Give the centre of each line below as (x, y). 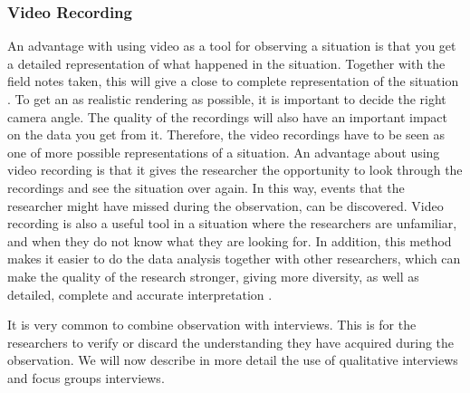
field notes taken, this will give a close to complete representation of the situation (233, 81)
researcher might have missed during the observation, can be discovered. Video (225, 205)
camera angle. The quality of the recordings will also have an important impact (228, 116)
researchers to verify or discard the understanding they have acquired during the (231, 342)
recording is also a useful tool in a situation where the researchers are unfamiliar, (232, 223)
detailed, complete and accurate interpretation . (140, 294)
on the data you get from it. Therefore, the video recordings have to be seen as (226, 134)
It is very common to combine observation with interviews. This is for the (212, 325)
